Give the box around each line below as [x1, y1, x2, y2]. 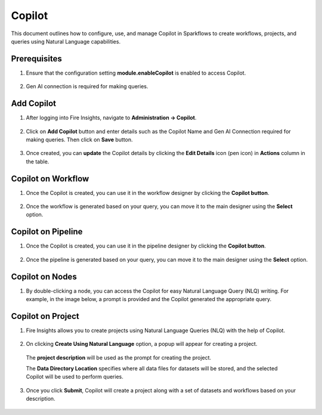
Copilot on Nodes [11, 271, 77, 281]
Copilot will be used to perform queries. [26, 373, 123, 380]
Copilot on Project [11, 311, 80, 321]
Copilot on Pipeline [11, 227, 83, 237]
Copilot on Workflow [11, 174, 89, 184]
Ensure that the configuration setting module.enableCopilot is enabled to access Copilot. [26, 69, 246, 76]
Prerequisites [11, 54, 62, 64]
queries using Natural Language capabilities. [11, 38, 121, 45]
